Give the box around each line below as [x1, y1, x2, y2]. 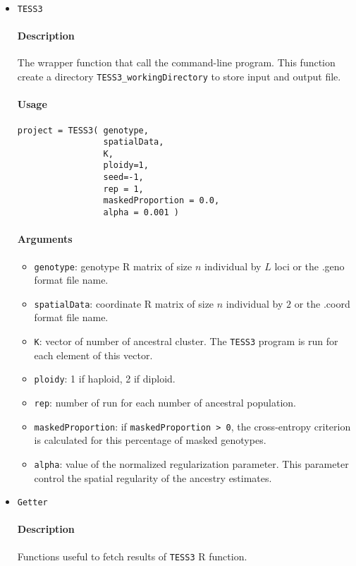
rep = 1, [103, 183, 144, 194]
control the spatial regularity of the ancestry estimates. [34, 470, 272, 485]
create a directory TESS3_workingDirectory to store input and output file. [17, 69, 341, 84]
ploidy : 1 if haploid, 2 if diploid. [34, 371, 176, 386]
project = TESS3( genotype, [17, 125, 149, 136]
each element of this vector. [34, 347, 153, 362]
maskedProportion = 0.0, [103, 195, 220, 206]
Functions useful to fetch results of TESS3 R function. [17, 548, 247, 563]
